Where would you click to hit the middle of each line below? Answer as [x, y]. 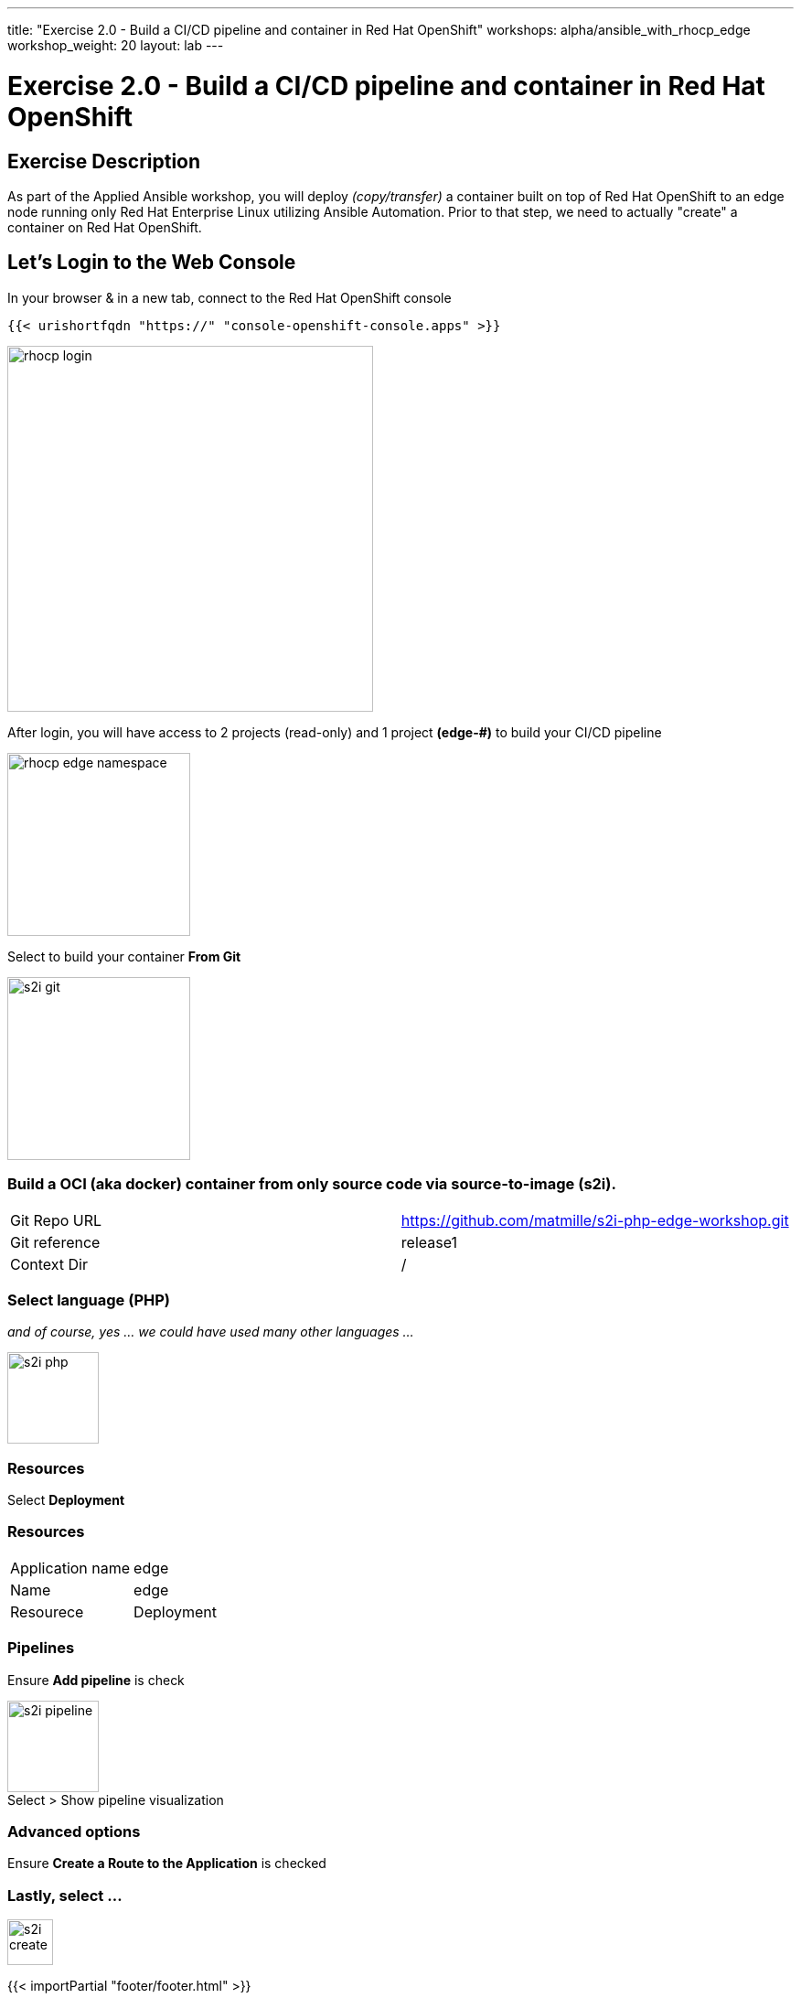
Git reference [55, 1242]
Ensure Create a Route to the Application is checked [167, 1864]
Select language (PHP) [89, 1300]
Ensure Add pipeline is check [96, 1680]
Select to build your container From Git [124, 956]
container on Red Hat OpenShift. [105, 227]
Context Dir [49, 1264]
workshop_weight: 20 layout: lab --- [116, 45]
